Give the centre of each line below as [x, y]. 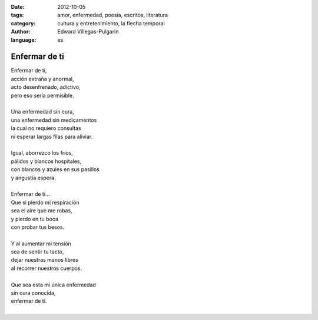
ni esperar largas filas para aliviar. [52, 136]
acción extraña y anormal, [42, 79]
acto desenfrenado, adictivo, [46, 87]
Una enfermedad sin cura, [43, 112]
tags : [17, 15]
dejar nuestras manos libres [45, 260]
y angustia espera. [33, 178]
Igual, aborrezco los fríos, [42, 153]
